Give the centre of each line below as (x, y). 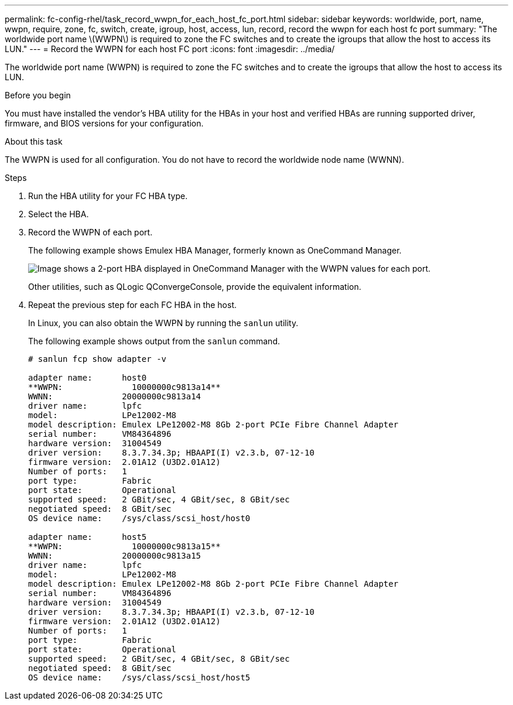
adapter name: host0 (88, 378)
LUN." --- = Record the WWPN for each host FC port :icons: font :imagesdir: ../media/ (170, 49)
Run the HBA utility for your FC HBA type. (108, 196)
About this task (34, 141)
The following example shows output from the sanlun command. (154, 341)
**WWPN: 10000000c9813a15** (124, 546)
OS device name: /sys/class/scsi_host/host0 (139, 518)
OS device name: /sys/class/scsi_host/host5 (139, 677)
